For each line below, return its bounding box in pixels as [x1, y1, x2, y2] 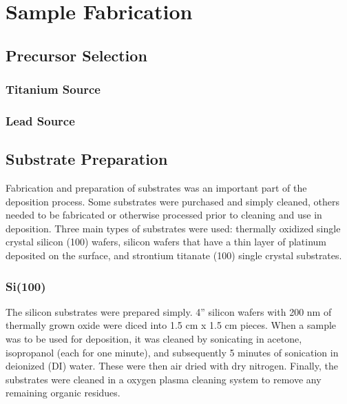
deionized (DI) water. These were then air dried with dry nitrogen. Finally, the [6, 358, 338, 373]
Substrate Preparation [6, 148, 168, 170]
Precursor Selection [6, 44, 147, 65]
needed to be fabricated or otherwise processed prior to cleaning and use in [6, 208, 322, 222]
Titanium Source [6, 81, 101, 98]
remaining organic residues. [6, 385, 120, 400]
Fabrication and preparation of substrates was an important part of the [6, 181, 307, 195]
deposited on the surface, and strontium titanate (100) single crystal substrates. [6, 248, 342, 263]
